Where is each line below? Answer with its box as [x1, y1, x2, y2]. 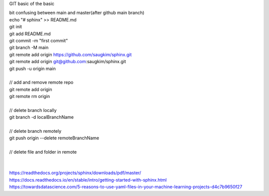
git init [9, 24, 22, 30]
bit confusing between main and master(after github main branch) [9, 10, 144, 16]
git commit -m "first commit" [9, 37, 68, 43]
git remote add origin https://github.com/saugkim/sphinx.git [9, 51, 132, 57]
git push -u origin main [9, 65, 56, 72]
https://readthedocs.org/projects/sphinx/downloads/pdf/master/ [9, 170, 141, 176]
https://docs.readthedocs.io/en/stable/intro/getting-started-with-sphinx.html [9, 177, 167, 183]
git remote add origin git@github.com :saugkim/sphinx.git [9, 59, 127, 65]
